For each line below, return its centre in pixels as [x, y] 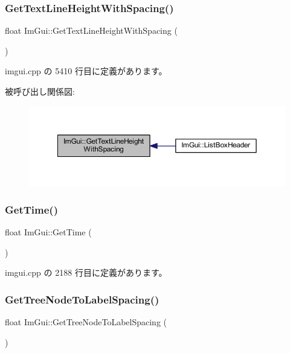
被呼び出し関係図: [40, 91]
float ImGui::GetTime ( [48, 231]
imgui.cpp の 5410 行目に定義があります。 [86, 71]
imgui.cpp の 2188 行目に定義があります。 [86, 272]
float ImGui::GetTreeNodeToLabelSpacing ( [86, 321]
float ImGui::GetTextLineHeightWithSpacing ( [91, 30]
